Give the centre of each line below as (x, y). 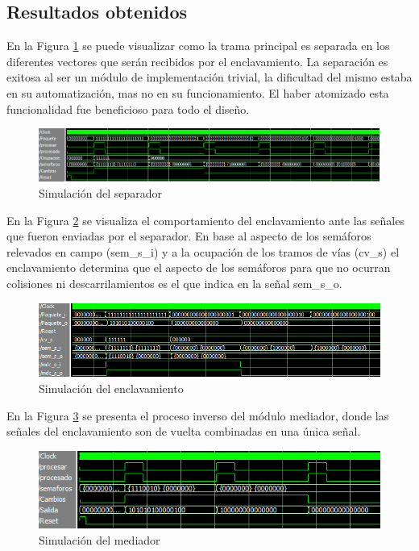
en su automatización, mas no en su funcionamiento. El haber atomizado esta (198, 92)
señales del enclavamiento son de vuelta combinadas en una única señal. (184, 431)
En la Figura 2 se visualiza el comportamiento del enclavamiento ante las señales (205, 220)
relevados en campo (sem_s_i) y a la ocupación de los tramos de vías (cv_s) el (203, 251)
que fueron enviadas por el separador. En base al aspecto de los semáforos (189, 236)
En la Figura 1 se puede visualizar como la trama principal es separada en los (198, 46)
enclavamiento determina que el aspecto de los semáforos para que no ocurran (199, 267)
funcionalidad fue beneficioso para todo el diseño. (128, 109)
